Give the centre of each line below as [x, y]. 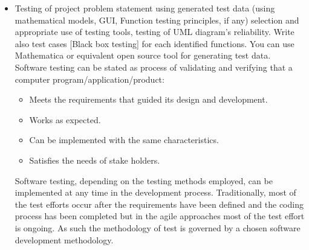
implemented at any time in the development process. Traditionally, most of [155, 192]
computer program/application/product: [89, 79]
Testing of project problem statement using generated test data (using [145, 8]
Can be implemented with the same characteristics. [124, 140]
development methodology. [64, 239]
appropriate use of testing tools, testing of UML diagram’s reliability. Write [154, 32]
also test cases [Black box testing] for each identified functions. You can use [154, 43]
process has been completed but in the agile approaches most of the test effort [160, 216]
